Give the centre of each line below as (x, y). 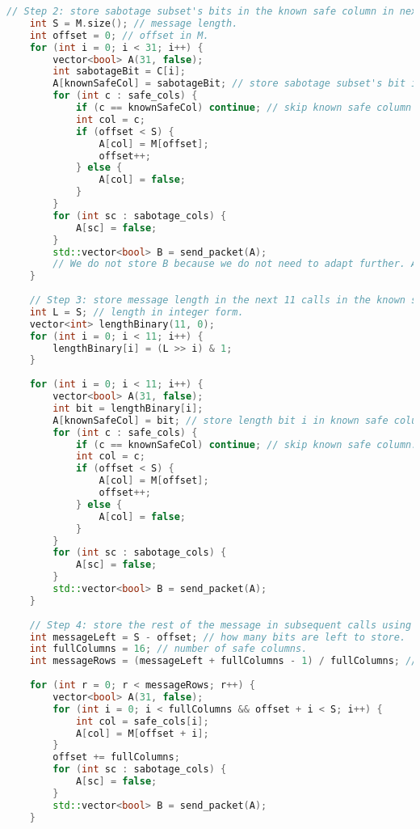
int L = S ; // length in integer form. (136, 312)
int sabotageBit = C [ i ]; (120, 72)
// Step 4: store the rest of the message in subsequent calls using (220, 625)
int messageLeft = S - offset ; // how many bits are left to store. (218, 637)
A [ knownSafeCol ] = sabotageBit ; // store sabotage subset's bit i (235, 84)
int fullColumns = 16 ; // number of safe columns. (168, 649)
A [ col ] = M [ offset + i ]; (142, 733)
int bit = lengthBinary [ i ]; (128, 408)
